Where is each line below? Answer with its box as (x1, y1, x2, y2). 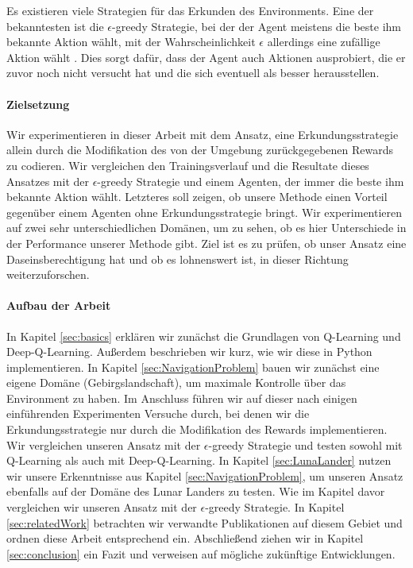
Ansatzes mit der (6, 172, 90, 189)
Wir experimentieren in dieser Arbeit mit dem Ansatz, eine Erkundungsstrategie (6, 126, 399, 142)
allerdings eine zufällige (267, 33, 380, 50)
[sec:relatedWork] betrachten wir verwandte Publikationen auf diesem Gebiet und (6, 514, 403, 531)
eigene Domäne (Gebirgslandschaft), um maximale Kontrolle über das (6, 374, 346, 391)
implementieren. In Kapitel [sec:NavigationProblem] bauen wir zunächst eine (6, 358, 380, 375)
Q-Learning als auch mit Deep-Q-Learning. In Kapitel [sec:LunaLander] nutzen (6, 452, 392, 469)
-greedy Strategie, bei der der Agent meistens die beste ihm (112, 17, 401, 34)
